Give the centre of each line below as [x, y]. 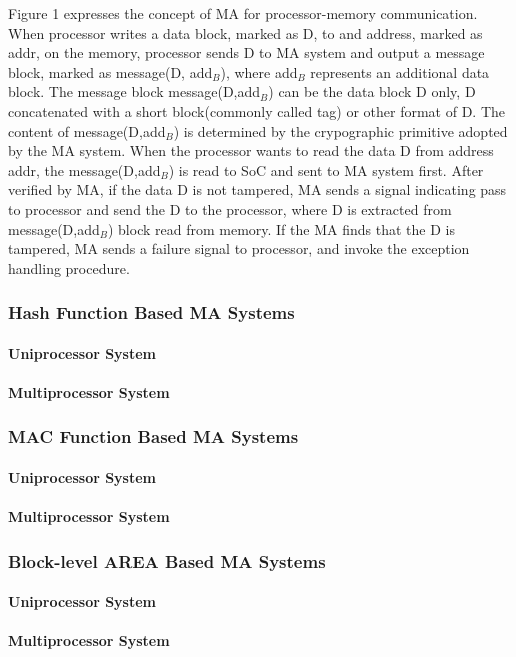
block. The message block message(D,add [134, 91]
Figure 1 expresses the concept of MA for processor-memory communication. [243, 13]
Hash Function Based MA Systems [151, 312]
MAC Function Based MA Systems [153, 436]
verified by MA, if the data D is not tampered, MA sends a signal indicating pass [257, 189]
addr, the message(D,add [84, 169]
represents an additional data [400, 71]
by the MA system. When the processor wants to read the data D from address [251, 150]
